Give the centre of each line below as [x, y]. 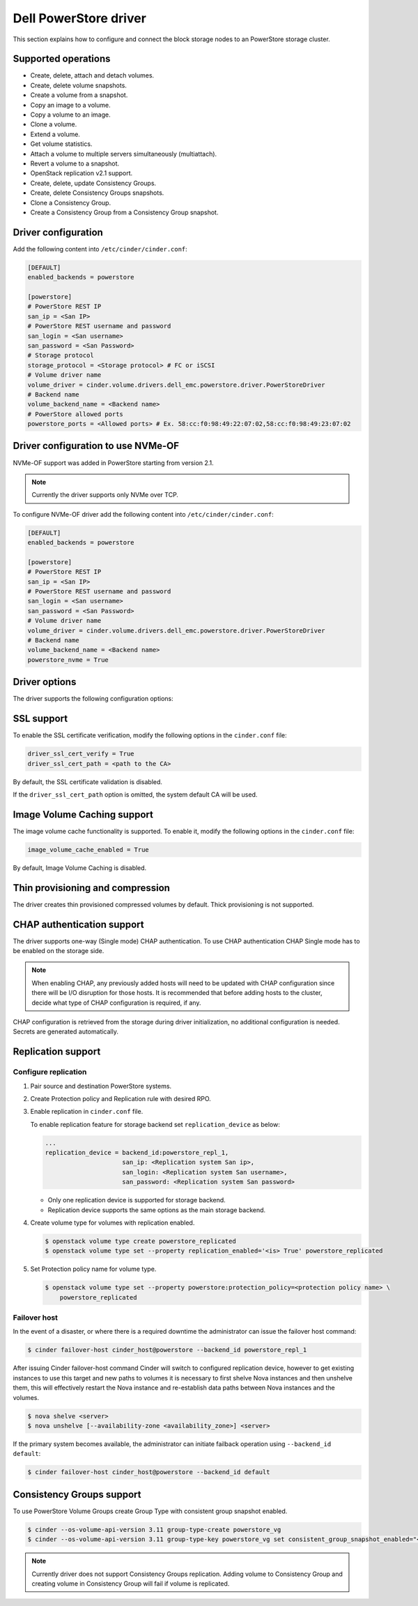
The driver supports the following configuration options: [93, 699]
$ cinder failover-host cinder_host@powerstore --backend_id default [149, 1472]
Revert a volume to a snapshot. [75, 163]
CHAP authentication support [78, 924]
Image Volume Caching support [83, 815]
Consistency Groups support [77, 1494]
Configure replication [50, 1072]
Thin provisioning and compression [92, 888]
